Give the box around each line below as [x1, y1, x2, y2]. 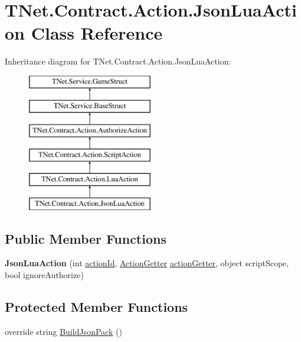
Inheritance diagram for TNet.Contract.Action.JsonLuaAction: [5, 55, 231, 67]
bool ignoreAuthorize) [5, 269, 84, 281]
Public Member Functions [5, 229, 166, 247]
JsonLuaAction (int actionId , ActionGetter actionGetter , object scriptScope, [5, 257, 289, 269]
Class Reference [31, 21, 163, 45]
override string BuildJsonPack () [5, 325, 122, 337]
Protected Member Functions [5, 298, 188, 316]
